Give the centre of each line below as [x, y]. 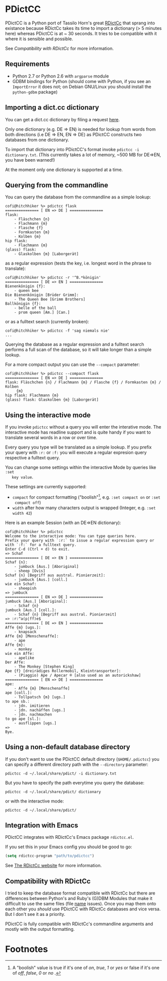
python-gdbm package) [35, 92]
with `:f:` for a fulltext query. [41, 545]
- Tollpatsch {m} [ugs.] [40, 697]
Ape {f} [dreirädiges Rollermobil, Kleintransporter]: [63, 671]
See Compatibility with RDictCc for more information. [59, 48]
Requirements [27, 64]
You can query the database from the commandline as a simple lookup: [78, 197]
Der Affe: [15, 662]
